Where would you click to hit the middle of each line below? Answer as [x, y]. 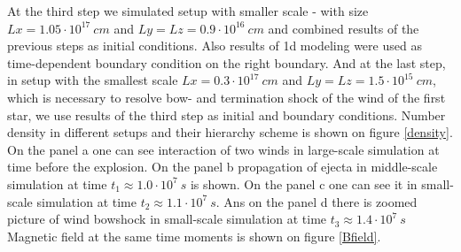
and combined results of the [344, 28]
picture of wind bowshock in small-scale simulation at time [167, 219]
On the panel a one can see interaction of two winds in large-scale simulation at [223, 149]
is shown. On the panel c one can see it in [304, 183]
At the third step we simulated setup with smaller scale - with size [188, 11]
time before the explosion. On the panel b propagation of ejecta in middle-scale [223, 167]
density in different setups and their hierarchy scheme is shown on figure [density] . [230, 132]
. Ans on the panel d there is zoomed [316, 201]
